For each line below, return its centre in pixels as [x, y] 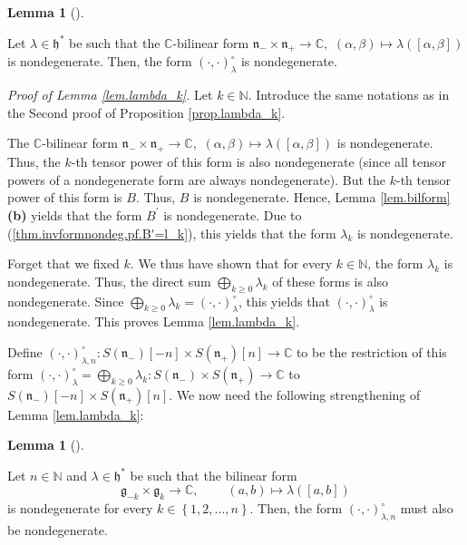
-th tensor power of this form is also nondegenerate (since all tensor [259, 162]
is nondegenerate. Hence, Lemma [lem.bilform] [322, 197]
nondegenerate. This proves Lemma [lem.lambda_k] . [154, 321]
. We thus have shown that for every [231, 263]
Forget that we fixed [63, 263]
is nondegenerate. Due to [233, 214]
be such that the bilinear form [214, 475]
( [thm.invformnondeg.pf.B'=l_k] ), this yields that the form [172, 233]
